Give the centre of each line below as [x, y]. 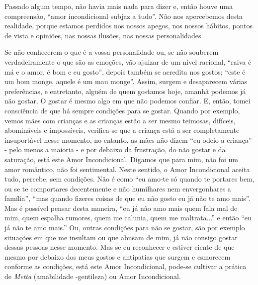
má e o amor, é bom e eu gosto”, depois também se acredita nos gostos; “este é [125, 71]
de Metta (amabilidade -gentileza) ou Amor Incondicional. [93, 276]
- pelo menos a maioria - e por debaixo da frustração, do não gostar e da [115, 149]
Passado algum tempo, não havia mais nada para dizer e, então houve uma [119, 6]
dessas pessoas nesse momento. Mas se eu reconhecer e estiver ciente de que [120, 247]
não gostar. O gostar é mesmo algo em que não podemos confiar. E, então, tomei [128, 101]
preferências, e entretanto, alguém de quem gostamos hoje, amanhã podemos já [125, 91]
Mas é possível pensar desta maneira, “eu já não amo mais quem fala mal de [121, 208]
